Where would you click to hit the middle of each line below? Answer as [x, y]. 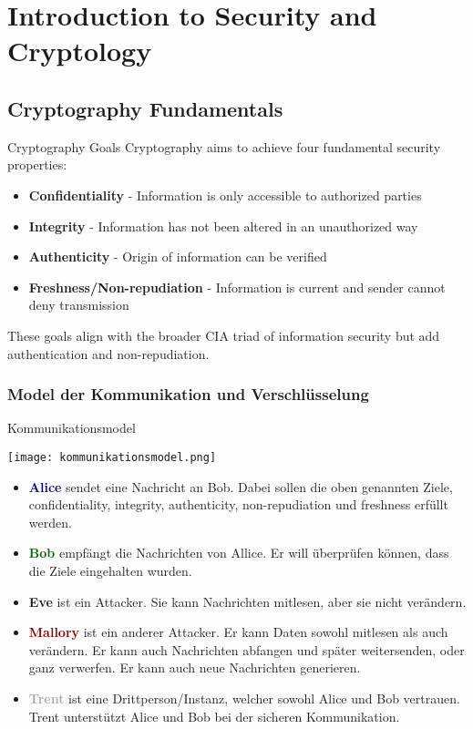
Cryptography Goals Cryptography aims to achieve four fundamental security [224, 146]
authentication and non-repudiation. [108, 353]
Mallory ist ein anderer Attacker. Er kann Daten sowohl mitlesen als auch [238, 632]
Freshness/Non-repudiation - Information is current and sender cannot [237, 287]
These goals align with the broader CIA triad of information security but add [224, 335]
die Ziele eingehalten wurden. [110, 570]
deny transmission [79, 305]
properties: [37, 164]
